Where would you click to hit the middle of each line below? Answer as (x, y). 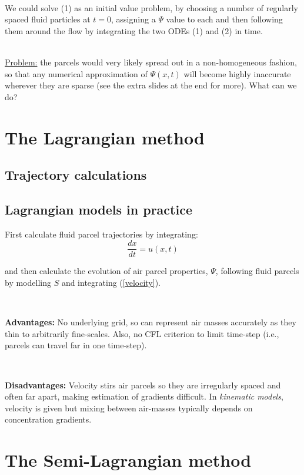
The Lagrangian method (105, 137)
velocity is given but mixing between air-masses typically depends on (129, 408)
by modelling (28, 282)
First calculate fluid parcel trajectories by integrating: (101, 234)
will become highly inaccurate (237, 73)
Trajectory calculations (76, 175)
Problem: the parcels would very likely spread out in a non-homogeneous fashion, (151, 62)
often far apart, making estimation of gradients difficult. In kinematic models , (144, 396)
